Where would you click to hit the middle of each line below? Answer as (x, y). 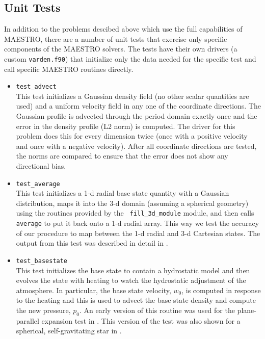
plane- (247, 310)
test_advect (36, 87)
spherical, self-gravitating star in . (69, 331)
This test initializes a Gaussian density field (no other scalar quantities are (132, 96)
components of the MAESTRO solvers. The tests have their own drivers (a (121, 49)
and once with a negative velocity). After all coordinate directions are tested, (136, 146)
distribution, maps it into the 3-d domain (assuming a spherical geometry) (132, 203)
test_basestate (42, 261)
